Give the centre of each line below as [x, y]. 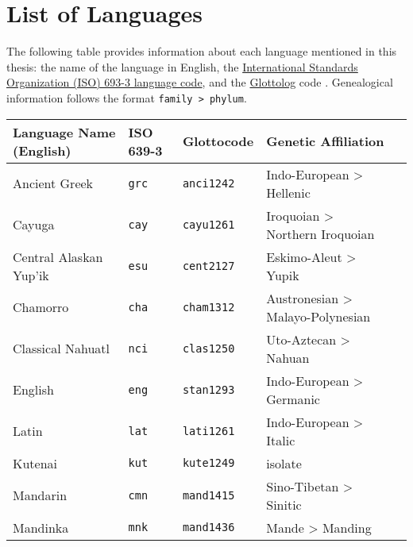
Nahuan [288, 357]
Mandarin [40, 495]
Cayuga [34, 225]
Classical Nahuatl [61, 349]
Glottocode [218, 141]
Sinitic [284, 504]
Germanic [293, 399]
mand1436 [208, 528]
